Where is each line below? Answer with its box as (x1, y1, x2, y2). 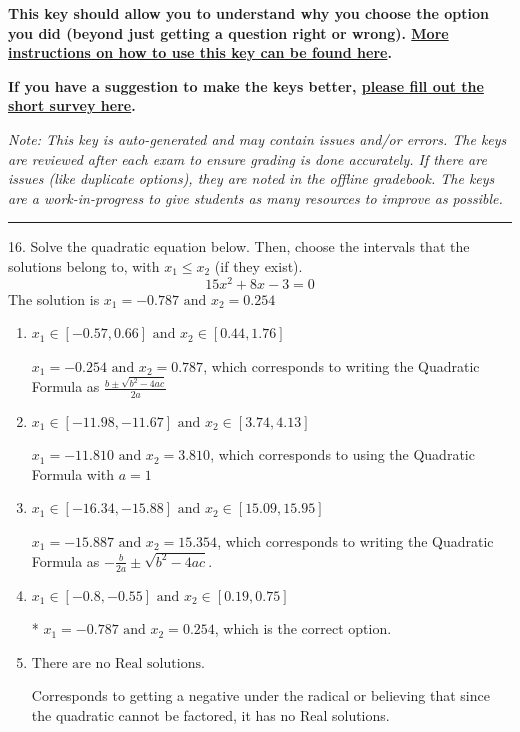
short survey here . (8, 95, 136, 116)
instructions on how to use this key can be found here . (8, 42, 392, 63)
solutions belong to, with (8, 255, 160, 276)
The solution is (8, 288, 100, 309)
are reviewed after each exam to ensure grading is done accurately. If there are (8, 148, 487, 169)
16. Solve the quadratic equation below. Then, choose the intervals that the (8, 236, 470, 257)
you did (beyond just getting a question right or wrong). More (8, 22, 449, 43)
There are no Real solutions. (31, 656, 205, 671)
